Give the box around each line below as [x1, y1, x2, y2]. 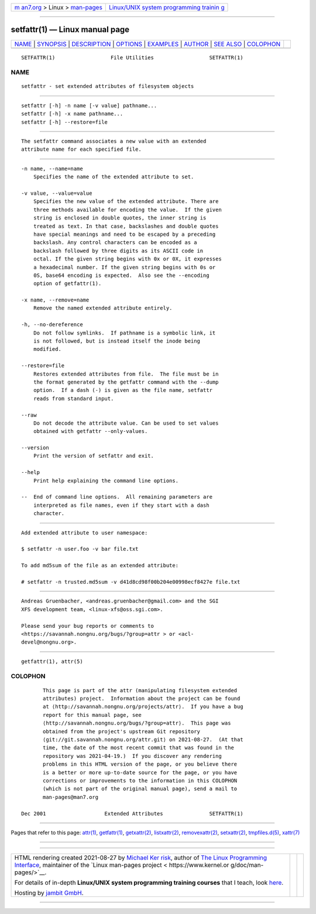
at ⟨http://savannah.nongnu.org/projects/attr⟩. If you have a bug [43, 703, 243, 710]
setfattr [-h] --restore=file [21, 119, 108, 126]
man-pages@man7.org [43, 794, 99, 800]
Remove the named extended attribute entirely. [33, 305, 173, 312]
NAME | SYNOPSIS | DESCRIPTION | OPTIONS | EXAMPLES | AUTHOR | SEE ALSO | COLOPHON [14, 40, 281, 48]
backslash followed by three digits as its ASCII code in [33, 247, 204, 254]
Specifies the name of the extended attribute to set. [33, 174, 194, 180]
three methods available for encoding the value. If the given [33, 206, 222, 213]
